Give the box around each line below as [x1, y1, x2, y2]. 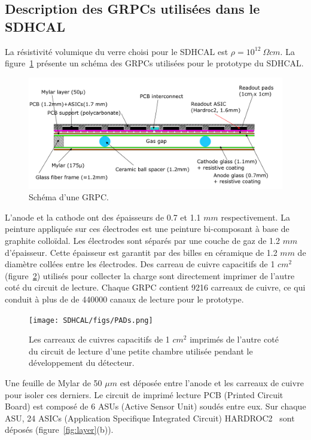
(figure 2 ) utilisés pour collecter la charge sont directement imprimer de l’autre [5, 269, 295, 282]
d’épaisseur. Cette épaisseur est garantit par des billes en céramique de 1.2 [5, 246, 278, 258]
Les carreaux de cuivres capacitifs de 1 [29, 333, 170, 346]
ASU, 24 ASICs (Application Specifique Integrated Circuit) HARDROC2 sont [5, 411, 295, 424]
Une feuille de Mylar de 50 [5, 377, 102, 389]
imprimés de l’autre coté [190, 333, 279, 346]
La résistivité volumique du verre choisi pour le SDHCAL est [5, 45, 228, 57]
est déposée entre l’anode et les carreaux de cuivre [120, 377, 304, 389]
